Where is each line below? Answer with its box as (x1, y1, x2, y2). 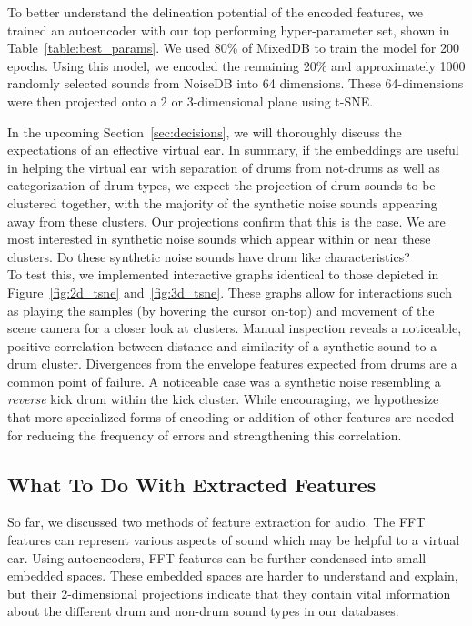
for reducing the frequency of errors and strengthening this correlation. (7, 425, 402, 444)
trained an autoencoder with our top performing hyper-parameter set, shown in (7, 20, 450, 39)
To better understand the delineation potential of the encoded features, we (7, 3, 423, 21)
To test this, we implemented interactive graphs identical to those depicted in (7, 265, 439, 284)
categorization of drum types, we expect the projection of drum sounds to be (7, 176, 436, 195)
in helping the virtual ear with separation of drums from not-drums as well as (7, 157, 440, 177)
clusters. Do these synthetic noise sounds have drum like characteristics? (7, 247, 410, 266)
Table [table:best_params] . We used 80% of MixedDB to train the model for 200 (7, 38, 459, 57)
